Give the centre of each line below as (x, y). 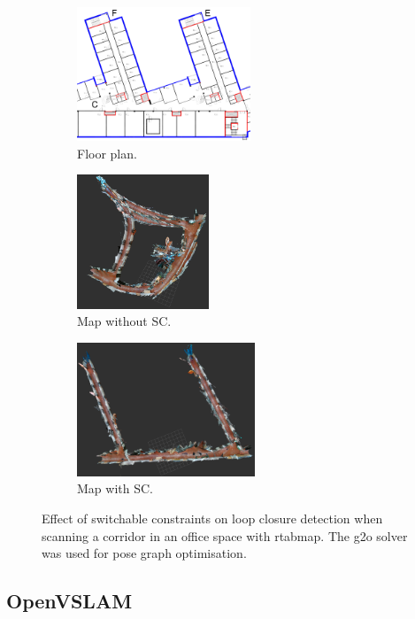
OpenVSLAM (69, 601)
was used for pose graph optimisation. (144, 553)
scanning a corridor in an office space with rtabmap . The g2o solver (225, 535)
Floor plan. (107, 153)
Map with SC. (115, 488)
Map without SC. (124, 321)
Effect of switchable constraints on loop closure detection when (212, 518)
